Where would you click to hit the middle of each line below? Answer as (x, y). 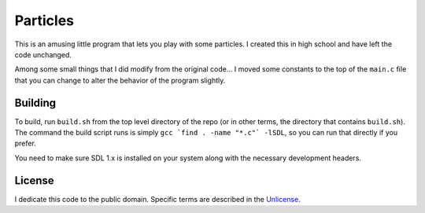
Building (35, 103)
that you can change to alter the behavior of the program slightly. (120, 80)
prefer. (26, 143)
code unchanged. (43, 54)
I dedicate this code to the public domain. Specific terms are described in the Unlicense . (157, 199)
